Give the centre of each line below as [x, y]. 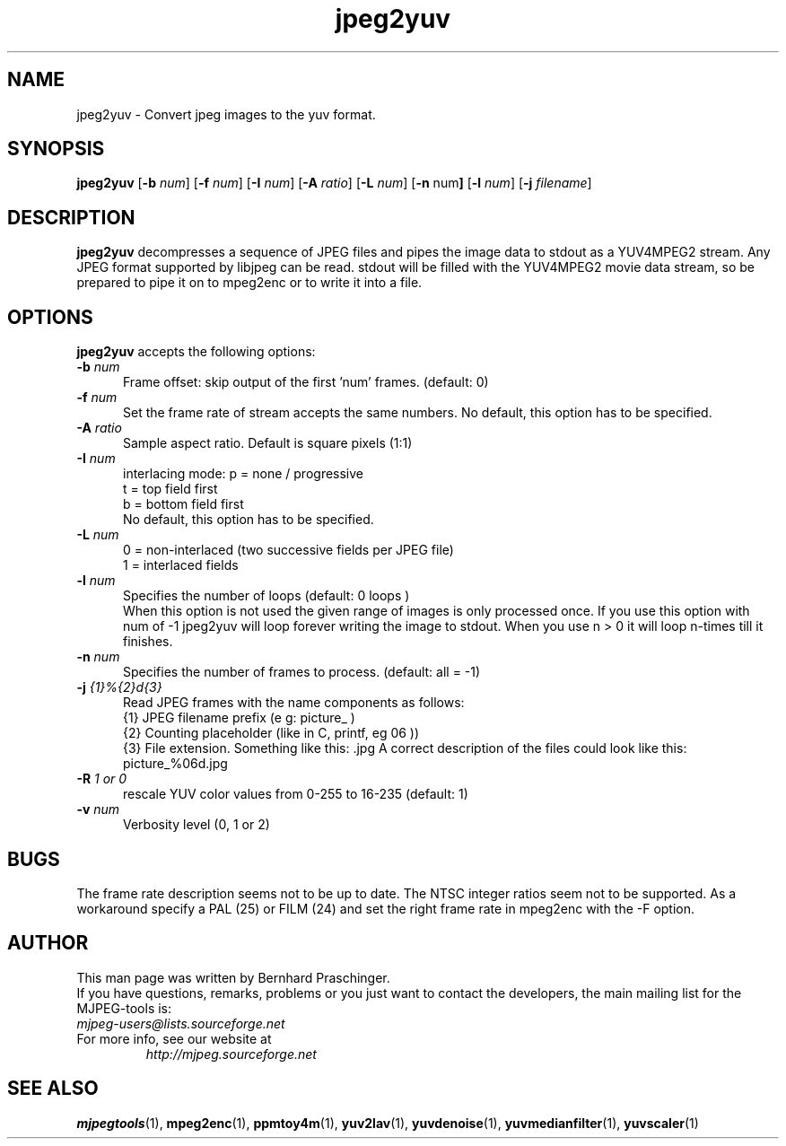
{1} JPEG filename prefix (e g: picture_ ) [239, 718]
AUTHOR [48, 943]
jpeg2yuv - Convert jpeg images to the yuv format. [226, 114]
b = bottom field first [183, 504]
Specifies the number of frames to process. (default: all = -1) [302, 672]
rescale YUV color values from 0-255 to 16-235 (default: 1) [296, 794]
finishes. [148, 642]
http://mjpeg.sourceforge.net [231, 1054]
